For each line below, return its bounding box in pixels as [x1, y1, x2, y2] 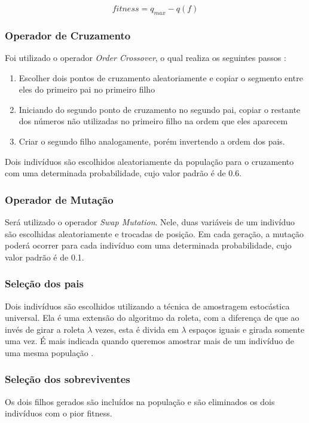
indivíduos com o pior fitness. [5, 407, 112, 419]
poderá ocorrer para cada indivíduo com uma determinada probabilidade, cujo [5, 239, 292, 252]
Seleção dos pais [5, 276, 84, 291]
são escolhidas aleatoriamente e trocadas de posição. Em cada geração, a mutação [5, 227, 304, 240]
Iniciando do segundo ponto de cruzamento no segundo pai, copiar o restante [19, 103, 301, 115]
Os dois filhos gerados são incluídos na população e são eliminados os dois [5, 395, 275, 407]
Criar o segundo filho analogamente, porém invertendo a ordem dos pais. [19, 134, 285, 147]
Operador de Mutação [5, 192, 114, 207]
